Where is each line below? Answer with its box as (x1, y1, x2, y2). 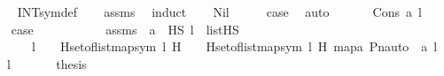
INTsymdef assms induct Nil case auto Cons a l (17, 3, 422, 20)
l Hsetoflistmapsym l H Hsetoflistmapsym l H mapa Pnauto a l (31, 37, 438, 56)
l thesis (6, 54, 87, 72)
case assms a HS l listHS (11, 19, 239, 38)
